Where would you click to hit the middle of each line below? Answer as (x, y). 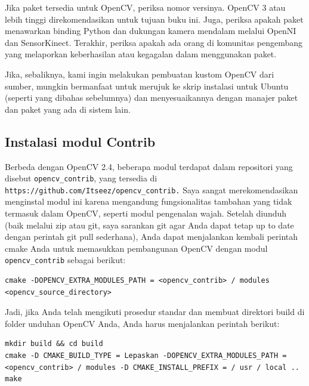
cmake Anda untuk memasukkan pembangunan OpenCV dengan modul (136, 248)
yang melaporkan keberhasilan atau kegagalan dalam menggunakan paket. (141, 54)
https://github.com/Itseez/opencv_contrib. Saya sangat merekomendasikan (152, 189)
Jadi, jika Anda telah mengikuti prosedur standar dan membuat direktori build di (155, 312)
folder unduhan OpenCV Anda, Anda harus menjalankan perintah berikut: (142, 323)
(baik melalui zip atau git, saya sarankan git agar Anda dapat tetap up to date (149, 225)
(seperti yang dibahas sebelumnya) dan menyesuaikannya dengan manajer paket (152, 98)
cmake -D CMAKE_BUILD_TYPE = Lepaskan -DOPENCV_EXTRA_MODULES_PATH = (146, 356)
